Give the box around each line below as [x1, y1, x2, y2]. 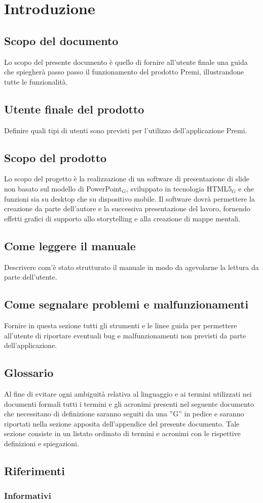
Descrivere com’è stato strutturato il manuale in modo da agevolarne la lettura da [4, 261, 259, 272]
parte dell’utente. [4, 272, 57, 282]
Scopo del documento [4, 32, 119, 48]
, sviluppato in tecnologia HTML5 [126, 183, 232, 194]
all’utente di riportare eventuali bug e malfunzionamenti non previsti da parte [4, 330, 246, 340]
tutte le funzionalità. [4, 76, 68, 87]
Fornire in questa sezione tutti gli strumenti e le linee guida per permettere [4, 320, 237, 330]
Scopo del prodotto [4, 149, 107, 165]
